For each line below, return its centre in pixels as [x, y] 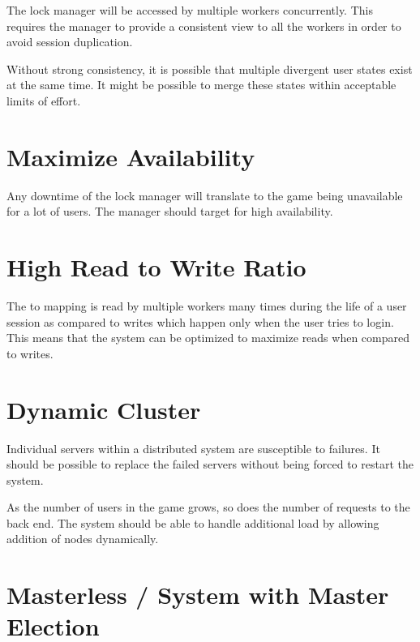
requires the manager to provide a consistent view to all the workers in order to [204, 26]
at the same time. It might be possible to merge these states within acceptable [201, 85]
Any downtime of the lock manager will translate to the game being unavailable [205, 195]
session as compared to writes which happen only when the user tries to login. [200, 321]
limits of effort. [44, 100]
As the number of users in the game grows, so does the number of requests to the [208, 507]
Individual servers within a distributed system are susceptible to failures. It [193, 448]
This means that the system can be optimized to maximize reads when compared [208, 338]
